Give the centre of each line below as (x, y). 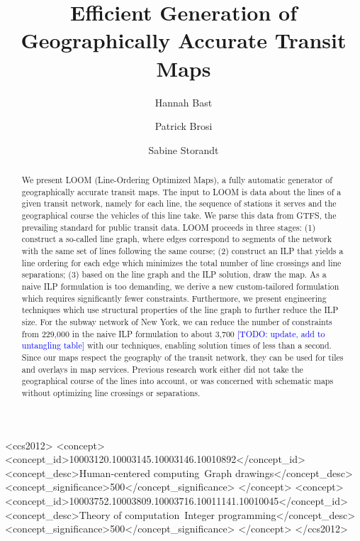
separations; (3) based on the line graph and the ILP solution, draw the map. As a (174, 274)
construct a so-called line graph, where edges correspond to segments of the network (176, 239)
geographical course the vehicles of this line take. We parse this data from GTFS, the (179, 215)
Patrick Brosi (184, 126)
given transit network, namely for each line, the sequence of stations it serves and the (179, 203)
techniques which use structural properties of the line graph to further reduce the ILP (180, 310)
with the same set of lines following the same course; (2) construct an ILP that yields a (182, 251)
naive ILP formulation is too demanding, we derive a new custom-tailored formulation (180, 286)
